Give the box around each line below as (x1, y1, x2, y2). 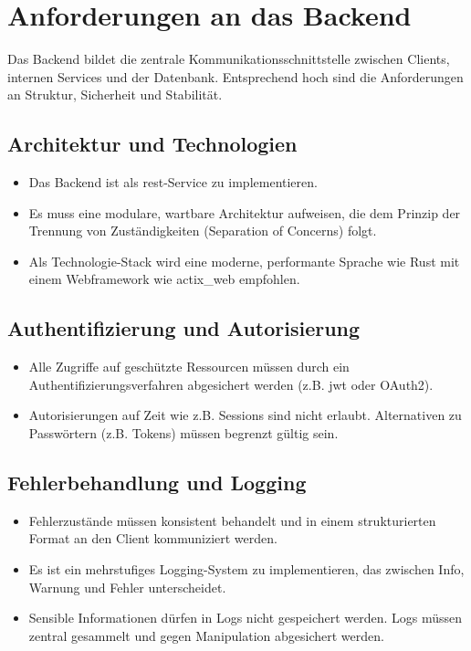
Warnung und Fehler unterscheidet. (28, 577, 226, 596)
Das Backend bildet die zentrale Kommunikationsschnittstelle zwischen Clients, (7, 49, 450, 68)
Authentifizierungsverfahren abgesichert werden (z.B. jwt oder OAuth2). (28, 374, 434, 394)
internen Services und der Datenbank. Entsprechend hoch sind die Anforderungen (7, 67, 464, 86)
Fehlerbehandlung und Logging (7, 468, 307, 497)
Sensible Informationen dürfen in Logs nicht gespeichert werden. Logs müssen (28, 608, 463, 627)
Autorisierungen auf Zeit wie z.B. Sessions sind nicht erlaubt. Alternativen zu (28, 405, 462, 425)
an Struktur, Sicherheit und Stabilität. (7, 85, 223, 104)
